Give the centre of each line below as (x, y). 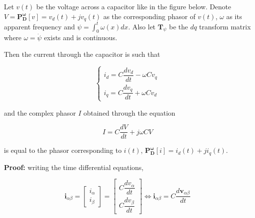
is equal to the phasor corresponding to (63, 150)
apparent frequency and (39, 26)
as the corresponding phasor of (149, 16)
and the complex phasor (40, 112)
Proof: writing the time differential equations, (74, 167)
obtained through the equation (129, 112)
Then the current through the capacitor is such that (82, 54)
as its (234, 16)
